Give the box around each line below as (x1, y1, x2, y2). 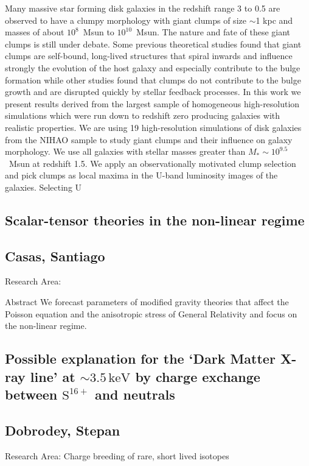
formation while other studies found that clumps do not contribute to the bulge (5, 73, 301, 86)
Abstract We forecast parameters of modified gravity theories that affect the (5, 295, 289, 308)
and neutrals (94, 385, 175, 404)
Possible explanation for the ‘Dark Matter (5, 349, 276, 368)
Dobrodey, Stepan (5, 420, 120, 439)
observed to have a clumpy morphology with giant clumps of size (5, 13, 246, 26)
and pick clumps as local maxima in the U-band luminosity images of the (5, 169, 278, 182)
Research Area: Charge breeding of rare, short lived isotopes (5, 449, 229, 462)
